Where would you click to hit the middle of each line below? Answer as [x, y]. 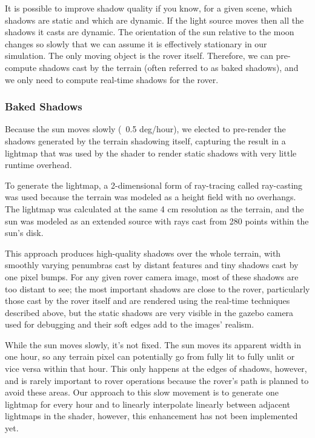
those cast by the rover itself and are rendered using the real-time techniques [148, 301]
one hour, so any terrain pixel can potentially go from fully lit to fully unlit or [150, 356]
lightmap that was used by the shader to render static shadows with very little [151, 153]
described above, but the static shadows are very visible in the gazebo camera [149, 312]
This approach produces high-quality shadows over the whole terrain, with [143, 253]
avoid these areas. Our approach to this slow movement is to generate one [142, 392]
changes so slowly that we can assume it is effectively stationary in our [136, 43]
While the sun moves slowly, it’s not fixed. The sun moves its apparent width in [153, 344]
